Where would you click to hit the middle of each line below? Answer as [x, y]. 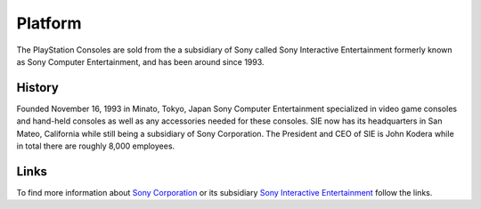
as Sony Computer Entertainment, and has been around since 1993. [140, 61]
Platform [49, 23]
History [38, 88]
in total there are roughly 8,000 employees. [96, 146]
